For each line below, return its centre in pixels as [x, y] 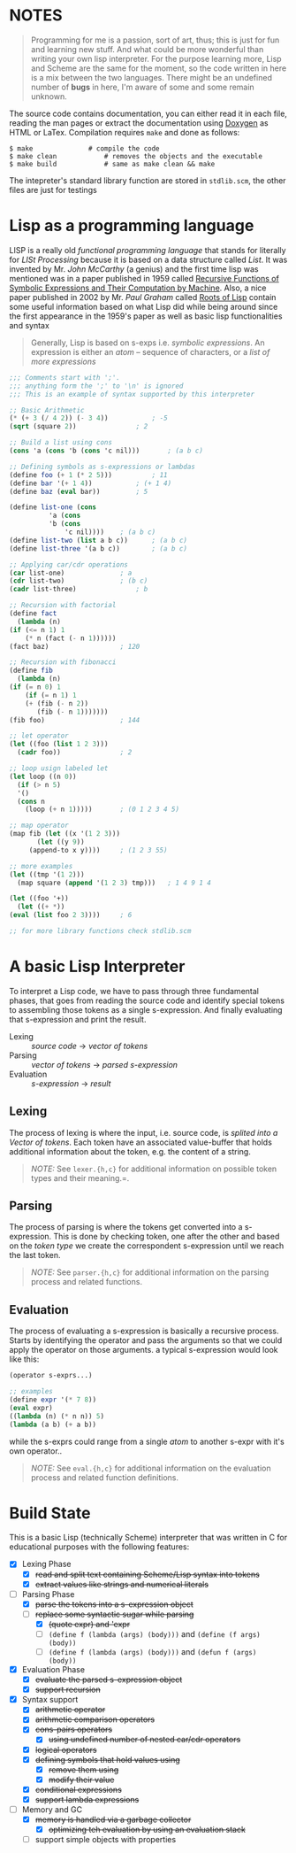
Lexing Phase [47, 1564]
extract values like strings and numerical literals [122, 1584]
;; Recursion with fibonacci [63, 662]
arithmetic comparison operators [95, 1719]
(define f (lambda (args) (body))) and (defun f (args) [152, 1651]
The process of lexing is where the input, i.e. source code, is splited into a [144, 1132]
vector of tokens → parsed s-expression [105, 1064]
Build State [50, 1513]
